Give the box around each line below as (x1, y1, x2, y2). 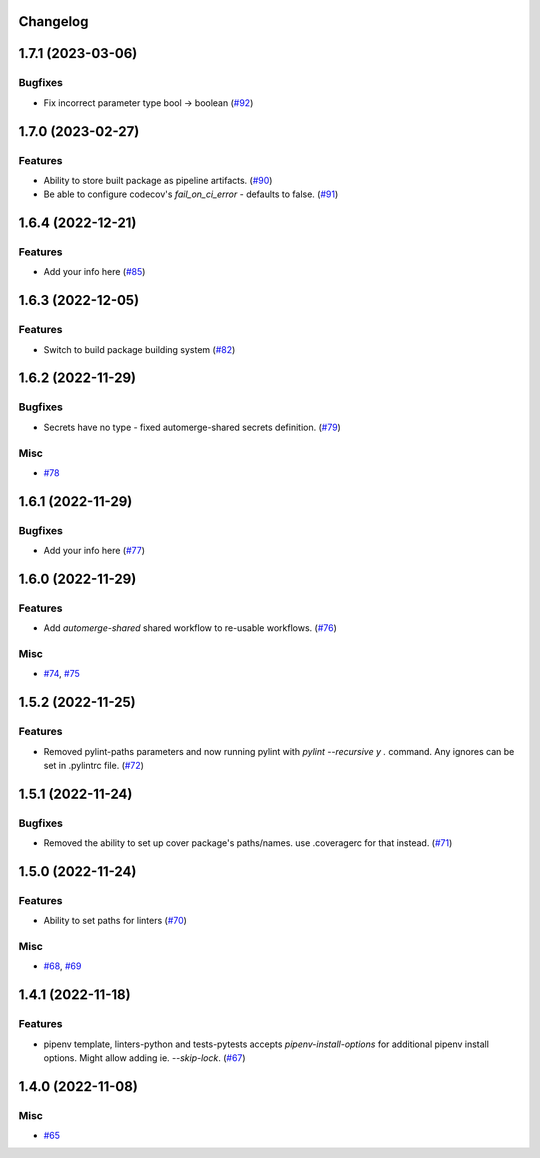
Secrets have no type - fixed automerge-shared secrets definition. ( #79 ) (43, 421, 342, 433)
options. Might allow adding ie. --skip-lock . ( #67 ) (43, 1051, 246, 1064)
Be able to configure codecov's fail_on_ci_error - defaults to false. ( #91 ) (43, 188, 339, 200)
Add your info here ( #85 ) (43, 266, 146, 278)
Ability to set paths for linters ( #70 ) (43, 915, 187, 927)
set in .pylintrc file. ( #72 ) (43, 759, 145, 771)
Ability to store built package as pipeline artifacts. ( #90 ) (43, 174, 273, 186)
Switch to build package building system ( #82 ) (43, 343, 236, 355)
